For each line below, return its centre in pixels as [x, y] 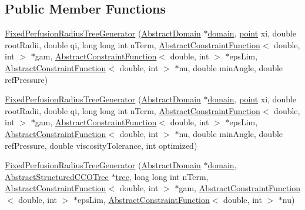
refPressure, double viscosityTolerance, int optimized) [101, 145]
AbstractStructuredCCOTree [57, 176]
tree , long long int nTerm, [162, 176]
